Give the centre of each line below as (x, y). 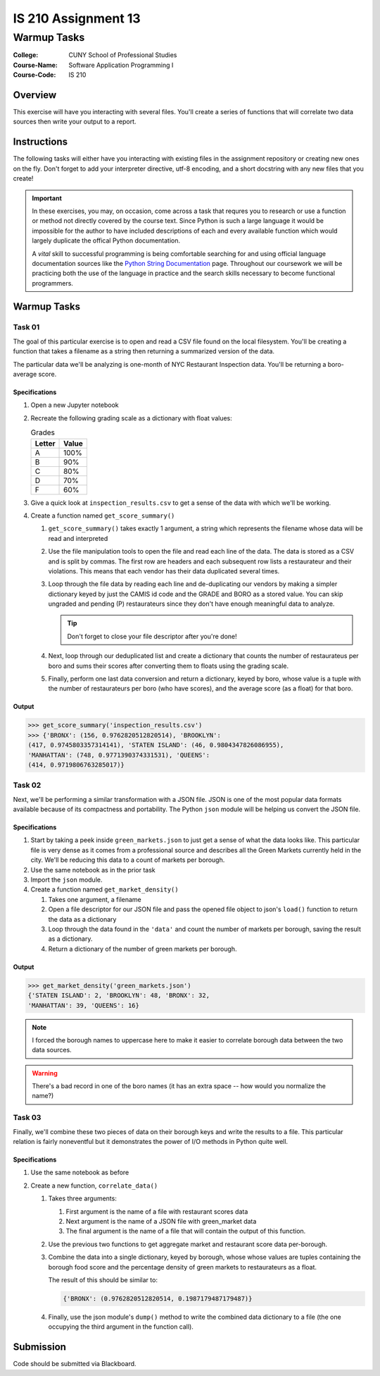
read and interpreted (78, 538)
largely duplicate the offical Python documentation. (106, 241)
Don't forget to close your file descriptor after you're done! (152, 636)
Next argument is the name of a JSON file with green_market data (161, 1221)
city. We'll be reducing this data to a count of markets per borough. (128, 860)
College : (26, 55)
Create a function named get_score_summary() (103, 516)
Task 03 (27, 1118)
